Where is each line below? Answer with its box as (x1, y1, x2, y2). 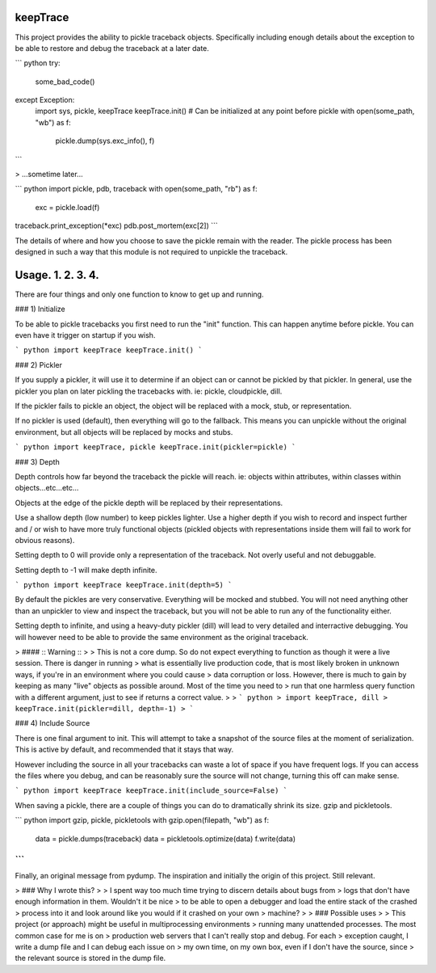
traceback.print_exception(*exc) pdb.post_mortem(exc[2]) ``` (15, 221, 218, 230)
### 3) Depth (15, 457, 60, 466)
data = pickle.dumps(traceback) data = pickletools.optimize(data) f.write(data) (35, 833, 296, 844)
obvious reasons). (15, 535, 75, 545)
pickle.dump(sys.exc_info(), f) (55, 136, 155, 145)
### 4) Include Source (15, 718, 90, 728)
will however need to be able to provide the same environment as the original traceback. (15, 632, 308, 642)
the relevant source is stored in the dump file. (15, 954, 166, 963)
